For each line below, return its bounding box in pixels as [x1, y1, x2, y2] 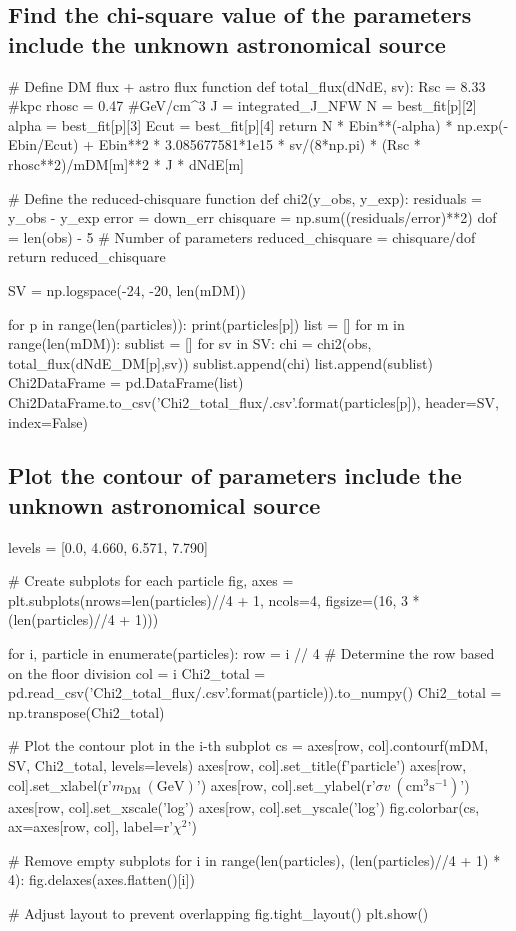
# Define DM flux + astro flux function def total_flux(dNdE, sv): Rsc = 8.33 [8, 75, 486, 96]
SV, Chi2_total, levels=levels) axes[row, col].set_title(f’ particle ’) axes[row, [8, 755, 467, 776]
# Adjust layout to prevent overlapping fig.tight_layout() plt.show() [8, 903, 429, 923]
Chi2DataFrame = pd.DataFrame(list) [8, 372, 244, 393]
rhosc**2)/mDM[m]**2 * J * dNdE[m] [8, 153, 244, 174]
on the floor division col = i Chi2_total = [8, 662, 266, 683]
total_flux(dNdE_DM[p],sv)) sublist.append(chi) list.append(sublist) [8, 352, 433, 373]
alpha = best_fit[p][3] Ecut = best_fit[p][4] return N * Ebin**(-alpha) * [8, 114, 453, 135]
